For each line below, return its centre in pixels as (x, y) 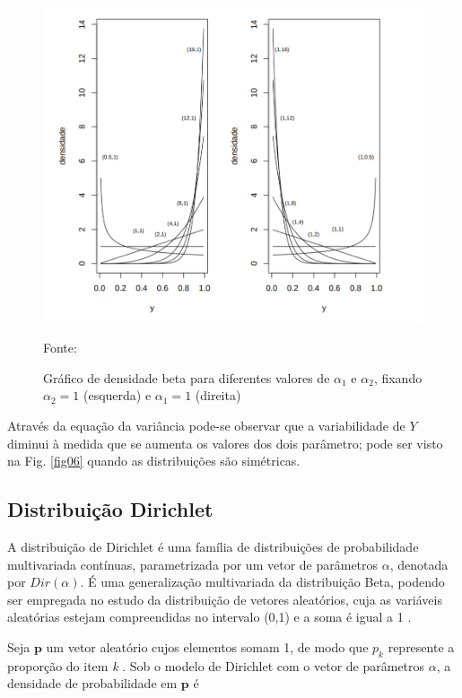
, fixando (398, 377)
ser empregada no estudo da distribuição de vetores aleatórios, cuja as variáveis (225, 599)
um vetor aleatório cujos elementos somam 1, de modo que (207, 646)
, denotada (419, 564)
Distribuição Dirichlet (110, 509)
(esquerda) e (117, 395)
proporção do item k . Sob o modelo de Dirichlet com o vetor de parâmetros (216, 665)
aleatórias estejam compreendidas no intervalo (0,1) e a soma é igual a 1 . (209, 617)
